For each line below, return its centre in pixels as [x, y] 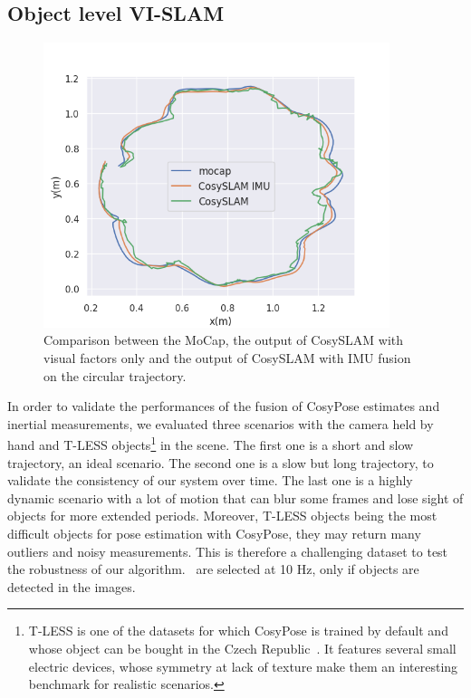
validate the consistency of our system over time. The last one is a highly [210, 480]
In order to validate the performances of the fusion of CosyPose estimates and [224, 406]
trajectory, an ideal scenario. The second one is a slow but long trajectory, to [221, 462]
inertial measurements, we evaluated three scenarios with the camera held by [221, 423]
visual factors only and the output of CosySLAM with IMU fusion [227, 357]
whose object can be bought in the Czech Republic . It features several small [242, 648]
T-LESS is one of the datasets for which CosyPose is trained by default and [238, 631]
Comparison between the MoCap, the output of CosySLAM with [224, 340]
